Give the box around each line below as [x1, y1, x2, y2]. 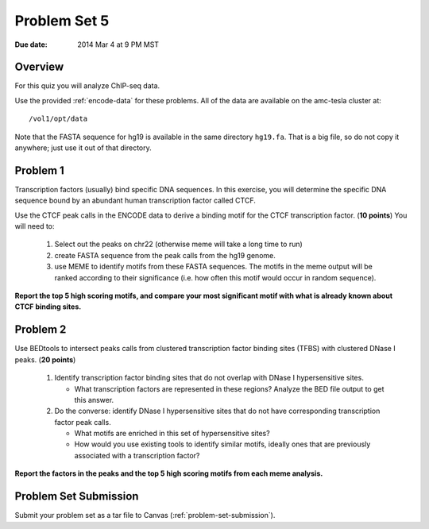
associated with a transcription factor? [74, 450, 200, 460]
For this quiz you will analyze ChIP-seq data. [14, 81, 160, 91]
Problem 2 [14, 322, 67, 337]
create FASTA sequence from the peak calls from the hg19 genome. [54, 250, 276, 260]
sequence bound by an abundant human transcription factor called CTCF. [14, 195, 256, 206]
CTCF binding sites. [14, 302, 82, 311]
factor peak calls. [54, 417, 111, 427]
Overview [14, 60, 64, 74]
